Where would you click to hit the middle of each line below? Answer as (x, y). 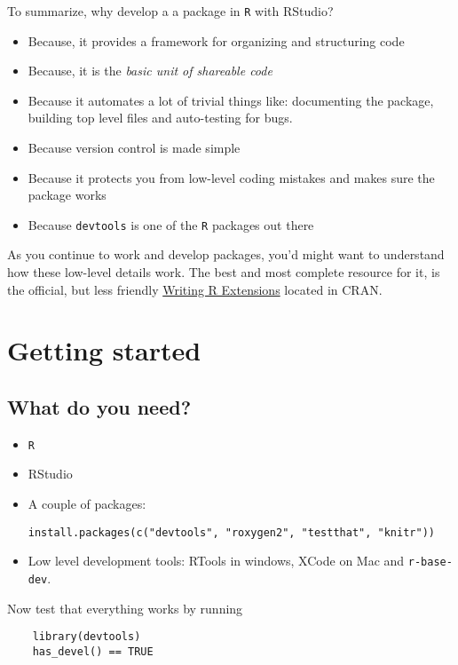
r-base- (430, 562)
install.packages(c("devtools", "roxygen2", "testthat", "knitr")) (231, 532)
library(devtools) (87, 637)
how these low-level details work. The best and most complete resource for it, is (224, 272)
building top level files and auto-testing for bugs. (160, 118)
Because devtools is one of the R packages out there (171, 224)
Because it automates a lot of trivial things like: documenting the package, (231, 100)
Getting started (104, 350)
